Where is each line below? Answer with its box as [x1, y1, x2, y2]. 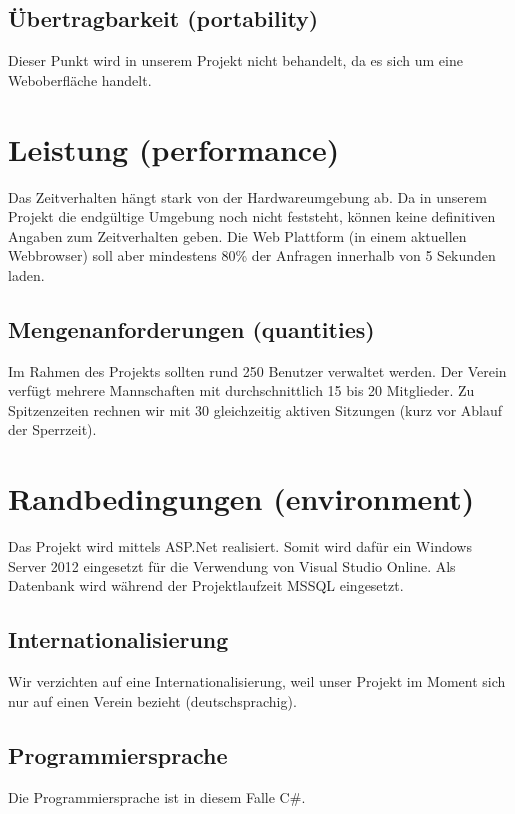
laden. [8, 264, 45, 285]
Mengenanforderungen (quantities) [8, 313, 375, 344]
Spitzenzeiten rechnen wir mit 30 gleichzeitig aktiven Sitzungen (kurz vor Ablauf [8, 399, 503, 420]
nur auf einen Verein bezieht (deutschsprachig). [8, 690, 297, 711]
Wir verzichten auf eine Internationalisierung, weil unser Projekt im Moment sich [8, 671, 506, 692]
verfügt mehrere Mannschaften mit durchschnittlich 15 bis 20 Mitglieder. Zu [8, 380, 475, 401]
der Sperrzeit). [8, 419, 97, 440]
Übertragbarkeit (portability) [8, 3, 319, 34]
